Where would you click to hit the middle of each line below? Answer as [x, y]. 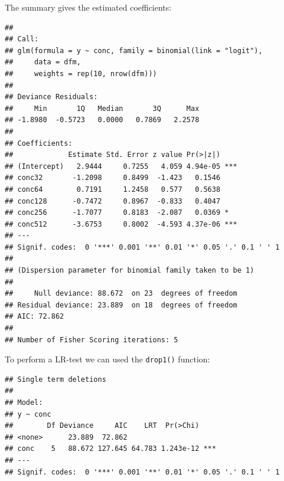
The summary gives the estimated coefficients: [88, 7]
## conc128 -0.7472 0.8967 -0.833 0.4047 [113, 201]
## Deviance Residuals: [51, 97]
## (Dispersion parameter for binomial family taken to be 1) [130, 271]
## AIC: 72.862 [35, 317]
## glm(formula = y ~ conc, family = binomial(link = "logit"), [134, 50]
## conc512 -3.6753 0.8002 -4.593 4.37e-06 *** [121, 224]
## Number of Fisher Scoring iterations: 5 [92, 340]
